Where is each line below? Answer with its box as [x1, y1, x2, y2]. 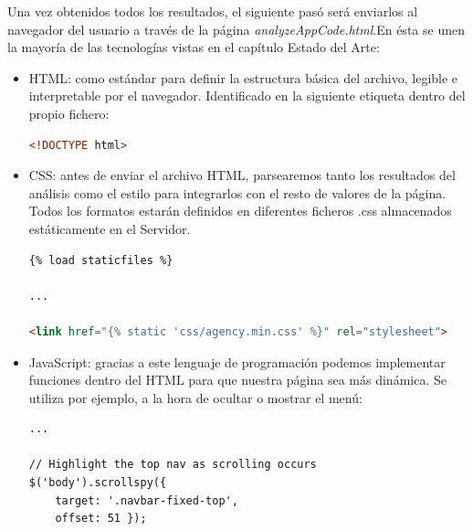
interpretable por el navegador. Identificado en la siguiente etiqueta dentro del [28, 86, 466, 105]
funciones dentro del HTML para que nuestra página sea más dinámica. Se [28, 370, 447, 389]
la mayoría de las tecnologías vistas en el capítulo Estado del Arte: [7, 37, 380, 57]
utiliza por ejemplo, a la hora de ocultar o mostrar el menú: [28, 388, 363, 407]
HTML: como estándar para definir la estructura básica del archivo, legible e [28, 68, 458, 87]
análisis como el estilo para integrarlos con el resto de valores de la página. [28, 183, 447, 202]
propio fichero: [28, 103, 110, 122]
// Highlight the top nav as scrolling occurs [28, 458, 317, 472]
